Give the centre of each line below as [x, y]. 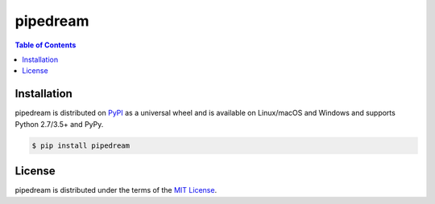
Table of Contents [46, 45]
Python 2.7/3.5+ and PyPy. [59, 124]
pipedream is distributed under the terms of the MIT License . [116, 190]
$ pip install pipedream [81, 145]
